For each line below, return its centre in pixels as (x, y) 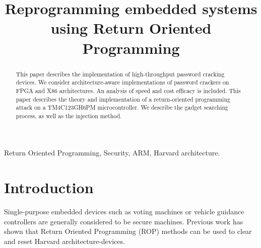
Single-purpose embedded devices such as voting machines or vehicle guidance (124, 212)
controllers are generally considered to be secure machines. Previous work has (124, 221)
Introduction (49, 187)
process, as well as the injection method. (69, 115)
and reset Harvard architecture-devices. (64, 241)
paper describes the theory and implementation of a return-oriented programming (123, 99)
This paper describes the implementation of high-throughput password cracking (120, 74)
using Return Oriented (131, 28)
